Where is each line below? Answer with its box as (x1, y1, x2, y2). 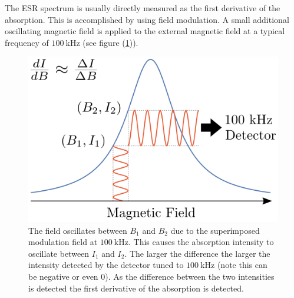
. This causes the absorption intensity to (128, 236, 274, 248)
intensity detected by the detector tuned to (28, 259, 184, 271)
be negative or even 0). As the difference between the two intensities (28, 270, 275, 283)
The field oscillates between (28, 224, 127, 236)
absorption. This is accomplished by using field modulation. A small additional (5, 13, 289, 25)
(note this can (217, 259, 267, 271)
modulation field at (28, 236, 98, 248)
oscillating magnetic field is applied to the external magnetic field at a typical (5, 25, 285, 37)
